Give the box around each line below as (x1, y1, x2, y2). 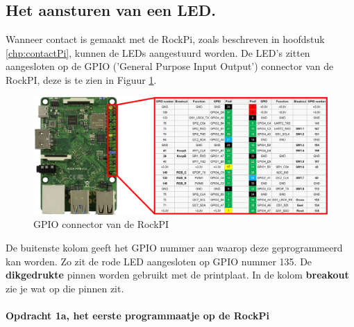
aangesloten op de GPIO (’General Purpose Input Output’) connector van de (6, 59, 334, 73)
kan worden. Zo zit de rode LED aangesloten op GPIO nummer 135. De (6, 254, 312, 268)
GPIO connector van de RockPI (33, 217, 169, 231)
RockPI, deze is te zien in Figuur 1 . (6, 72, 157, 87)
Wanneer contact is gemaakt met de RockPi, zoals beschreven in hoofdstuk (6, 32, 325, 46)
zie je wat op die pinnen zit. (6, 281, 124, 295)
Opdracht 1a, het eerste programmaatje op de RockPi (6, 308, 269, 322)
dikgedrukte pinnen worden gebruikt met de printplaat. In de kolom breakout (6, 267, 349, 282)
